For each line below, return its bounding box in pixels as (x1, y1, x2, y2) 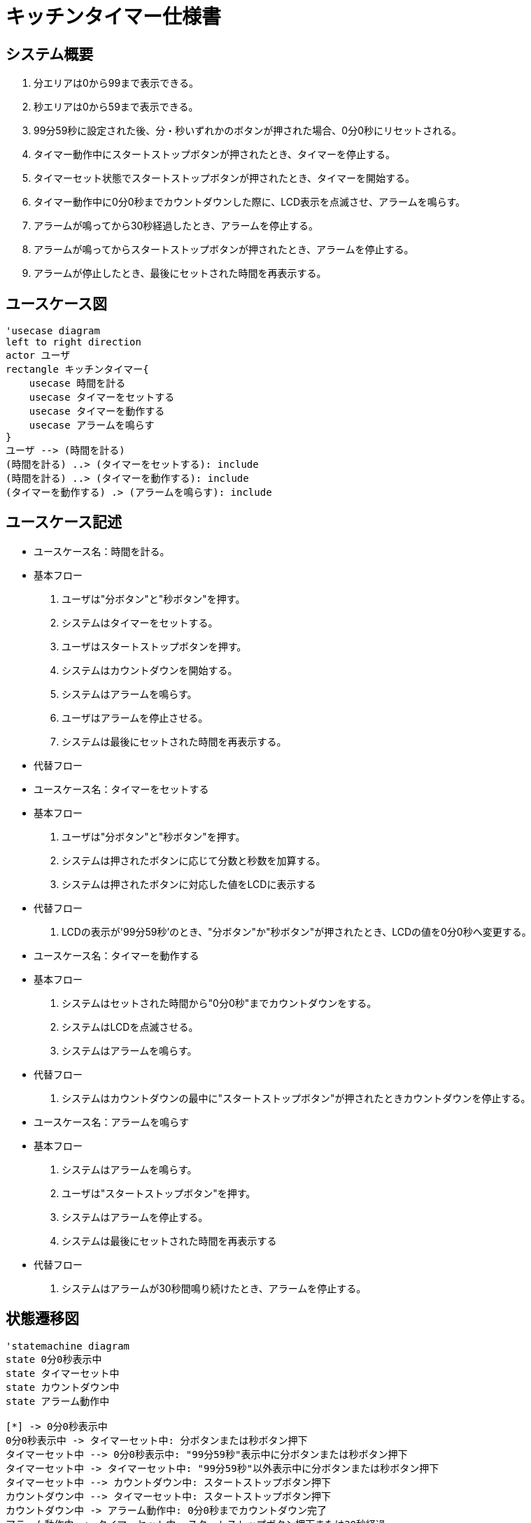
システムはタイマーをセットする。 (62, 616, 218, 629)
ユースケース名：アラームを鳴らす (34, 1115, 189, 1128)
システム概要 (6, 45, 94, 63)
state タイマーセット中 (6, 1367, 120, 1379)
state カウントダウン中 (6, 1381, 120, 1393)
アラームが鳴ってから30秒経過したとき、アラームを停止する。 (34, 220, 318, 232)
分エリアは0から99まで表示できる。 (34, 77, 199, 90)
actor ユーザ (6, 350, 71, 362)
